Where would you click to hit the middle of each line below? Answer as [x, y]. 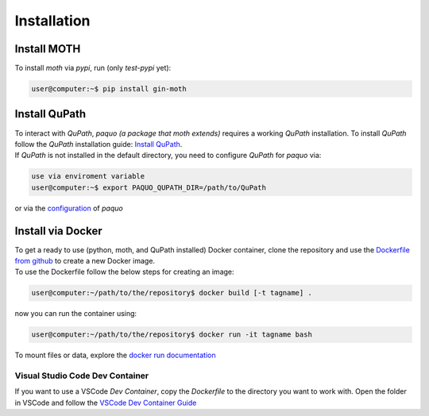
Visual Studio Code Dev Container [82, 376]
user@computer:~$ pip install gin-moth [109, 89]
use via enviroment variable [88, 176]
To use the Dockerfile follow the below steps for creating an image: [124, 272]
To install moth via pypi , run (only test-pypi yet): [93, 68]
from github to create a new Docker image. [85, 260]
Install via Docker [58, 231]
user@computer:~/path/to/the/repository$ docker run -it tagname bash [172, 335]
